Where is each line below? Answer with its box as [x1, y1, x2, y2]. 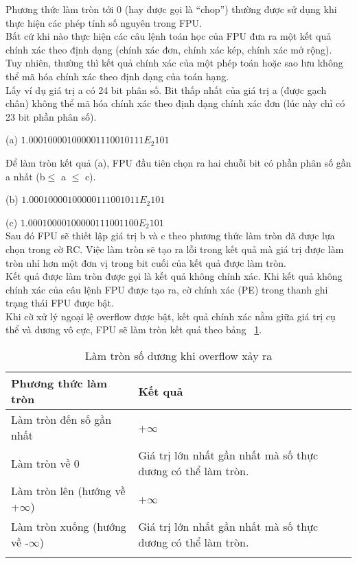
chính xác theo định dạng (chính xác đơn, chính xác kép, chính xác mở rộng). [5, 42, 332, 56]
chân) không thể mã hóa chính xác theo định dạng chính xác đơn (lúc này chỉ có [5, 96, 345, 110]
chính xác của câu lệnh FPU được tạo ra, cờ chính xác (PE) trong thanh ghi [5, 282, 328, 296]
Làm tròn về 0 [11, 455, 80, 471]
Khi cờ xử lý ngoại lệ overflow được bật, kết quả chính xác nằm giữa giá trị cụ [5, 309, 336, 323]
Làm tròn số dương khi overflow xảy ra [84, 348, 273, 364]
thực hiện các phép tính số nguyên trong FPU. [5, 15, 202, 29]
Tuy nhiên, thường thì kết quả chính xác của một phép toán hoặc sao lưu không [5, 56, 343, 70]
